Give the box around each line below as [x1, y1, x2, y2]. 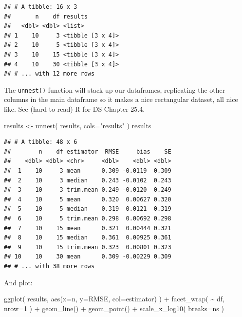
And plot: [4, 277, 33, 287]
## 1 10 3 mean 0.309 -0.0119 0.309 [4, 167, 171, 174]
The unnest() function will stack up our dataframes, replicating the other [4, 84, 225, 95]
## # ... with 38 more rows [4, 262, 95, 270]
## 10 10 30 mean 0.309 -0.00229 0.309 [4, 253, 171, 260]
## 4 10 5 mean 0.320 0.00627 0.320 [4, 196, 171, 203]
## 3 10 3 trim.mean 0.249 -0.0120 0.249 [4, 186, 171, 194]
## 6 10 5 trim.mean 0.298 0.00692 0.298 [4, 215, 171, 222]
